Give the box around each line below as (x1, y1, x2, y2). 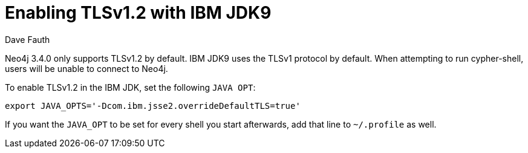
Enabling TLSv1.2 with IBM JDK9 (5, 2, 272, 23)
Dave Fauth (5, 34, 50, 45)
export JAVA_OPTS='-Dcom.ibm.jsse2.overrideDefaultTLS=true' (5, 100, 301, 111)
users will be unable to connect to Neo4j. (5, 63, 168, 74)
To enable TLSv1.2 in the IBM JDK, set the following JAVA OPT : (5, 82, 256, 93)
